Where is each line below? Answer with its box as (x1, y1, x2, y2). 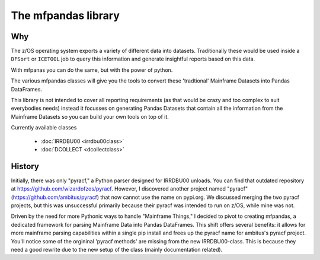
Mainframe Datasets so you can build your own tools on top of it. (11, 113, 169, 120)
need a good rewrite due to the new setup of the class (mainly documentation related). (11, 246, 223, 253)
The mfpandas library (11, 9, 120, 22)
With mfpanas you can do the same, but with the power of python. (11, 66, 173, 74)
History (11, 161, 40, 172)
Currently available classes (11, 124, 77, 131)
